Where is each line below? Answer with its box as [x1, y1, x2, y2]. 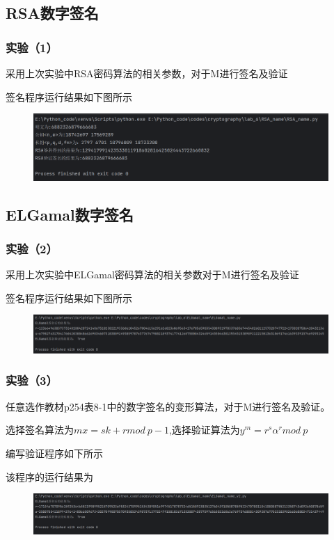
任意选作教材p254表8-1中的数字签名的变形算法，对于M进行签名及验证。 [6, 399, 331, 413]
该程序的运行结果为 [6, 469, 93, 484]
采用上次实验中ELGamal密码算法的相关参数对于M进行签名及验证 [6, 267, 299, 282]
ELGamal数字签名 [6, 203, 134, 225]
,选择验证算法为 [168, 422, 240, 437]
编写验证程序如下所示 [6, 445, 103, 460]
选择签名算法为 [6, 422, 74, 437]
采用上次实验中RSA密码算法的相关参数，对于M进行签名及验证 [6, 66, 288, 80]
